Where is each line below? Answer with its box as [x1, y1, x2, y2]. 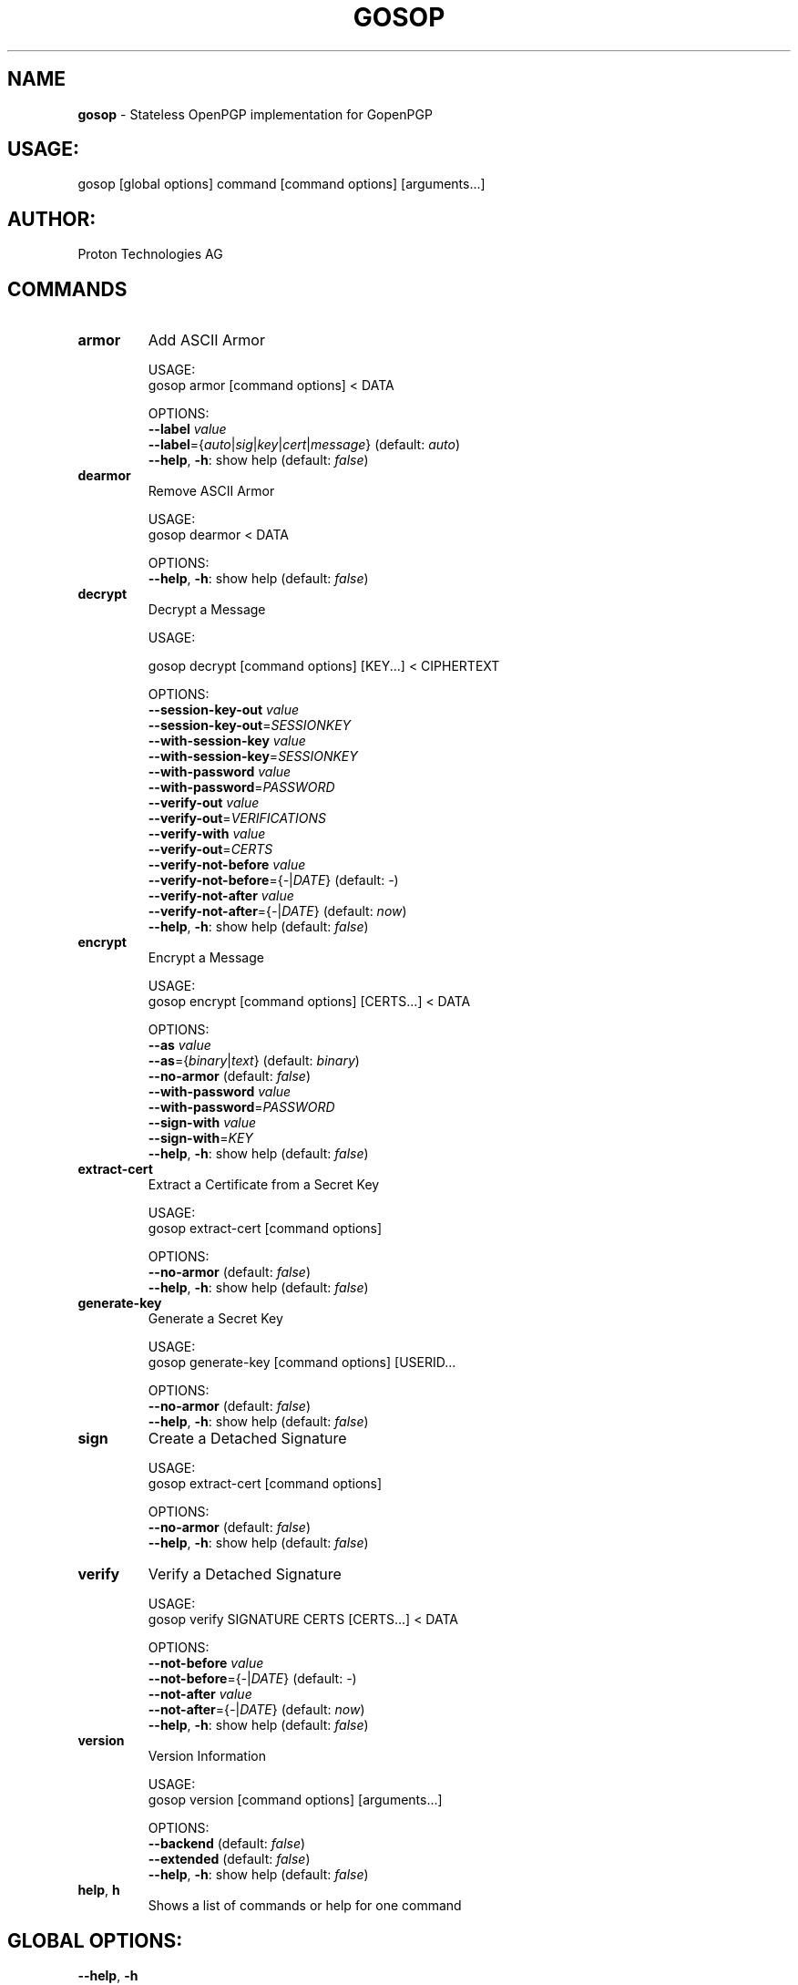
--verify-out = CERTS [148, 841, 273, 858]
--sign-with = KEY [148, 1130, 253, 1147]
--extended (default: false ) [148, 1851, 311, 1867]
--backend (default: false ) [148, 1836, 306, 1852]
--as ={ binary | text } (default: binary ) [148, 1053, 360, 1069]
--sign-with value [148, 1115, 257, 1131]
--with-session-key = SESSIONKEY [148, 748, 358, 765]
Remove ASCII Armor [148, 483, 275, 499]
